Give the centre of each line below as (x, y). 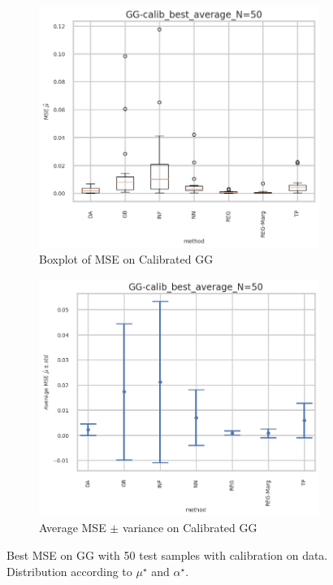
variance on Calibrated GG (190, 528)
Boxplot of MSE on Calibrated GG (126, 259)
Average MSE (73, 528)
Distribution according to (69, 571)
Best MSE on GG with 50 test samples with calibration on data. (167, 555)
